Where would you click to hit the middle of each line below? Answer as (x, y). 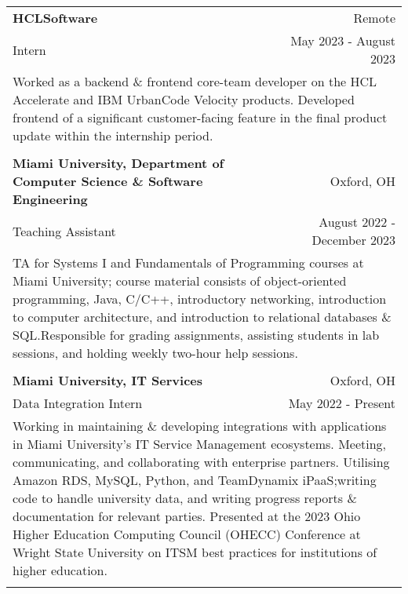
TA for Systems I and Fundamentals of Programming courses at (188, 262)
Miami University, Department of (118, 163)
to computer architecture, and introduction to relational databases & (202, 317)
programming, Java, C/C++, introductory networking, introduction (200, 299)
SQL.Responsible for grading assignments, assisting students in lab (196, 335)
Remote (374, 18)
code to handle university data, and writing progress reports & (185, 498)
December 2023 (353, 240)
